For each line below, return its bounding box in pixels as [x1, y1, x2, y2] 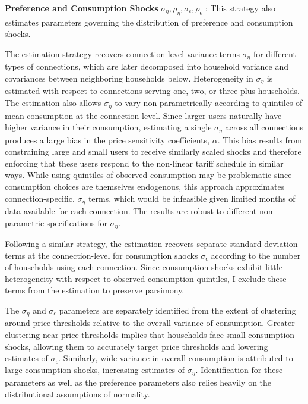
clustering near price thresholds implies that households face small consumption [5, 328, 295, 341]
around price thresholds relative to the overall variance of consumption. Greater [5, 317, 295, 329]
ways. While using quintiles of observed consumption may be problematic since [5, 168, 292, 181]
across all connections [225, 121, 304, 133]
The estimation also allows [5, 96, 101, 109]
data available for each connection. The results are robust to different [5, 205, 257, 217]
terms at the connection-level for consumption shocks [5, 249, 198, 261]
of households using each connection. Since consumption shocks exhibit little [5, 261, 282, 273]
